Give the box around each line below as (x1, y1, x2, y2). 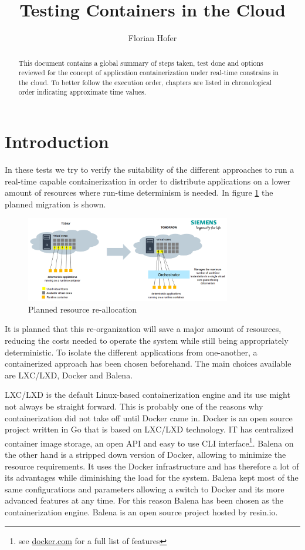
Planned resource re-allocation (28, 303, 137, 315)
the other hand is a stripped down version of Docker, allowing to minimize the (5, 448, 286, 460)
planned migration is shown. (5, 197, 106, 210)
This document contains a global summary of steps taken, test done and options (18, 58, 263, 68)
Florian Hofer (128, 32, 177, 44)
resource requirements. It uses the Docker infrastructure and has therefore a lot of (5, 460, 299, 472)
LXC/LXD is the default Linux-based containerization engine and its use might (5, 388, 290, 401)
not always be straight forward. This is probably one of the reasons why (5, 400, 263, 412)
